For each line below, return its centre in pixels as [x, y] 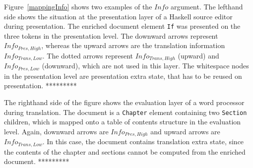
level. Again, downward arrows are [56, 131]
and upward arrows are [185, 131]
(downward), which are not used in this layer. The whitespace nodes [145, 66]
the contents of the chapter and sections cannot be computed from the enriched [125, 151]
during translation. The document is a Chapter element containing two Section [126, 112]
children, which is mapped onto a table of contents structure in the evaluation [123, 122]
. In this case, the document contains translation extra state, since [143, 141]
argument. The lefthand [207, 6]
